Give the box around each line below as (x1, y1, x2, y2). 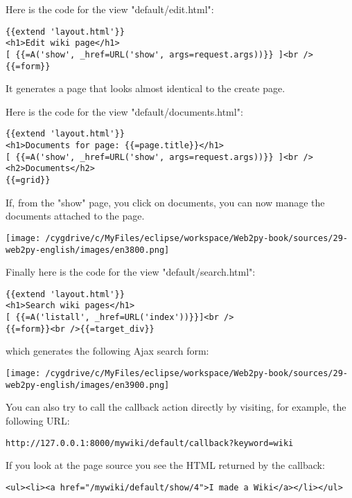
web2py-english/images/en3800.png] (6, 244, 170, 255)
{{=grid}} (6, 175, 51, 186)
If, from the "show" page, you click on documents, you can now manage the (6, 195, 325, 209)
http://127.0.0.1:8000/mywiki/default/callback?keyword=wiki (6, 438, 294, 448)
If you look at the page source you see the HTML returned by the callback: (6, 458, 325, 472)
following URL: (6, 413, 70, 427)
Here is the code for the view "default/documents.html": (6, 104, 243, 118)
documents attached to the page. (6, 208, 145, 223)
